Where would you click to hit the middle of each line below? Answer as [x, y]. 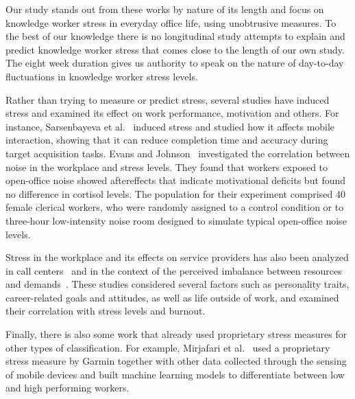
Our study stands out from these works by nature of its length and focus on [165, 9]
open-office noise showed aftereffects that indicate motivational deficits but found [176, 180]
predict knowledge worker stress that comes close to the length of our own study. [175, 49]
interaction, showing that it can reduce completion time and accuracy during [167, 140]
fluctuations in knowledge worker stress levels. [102, 76]
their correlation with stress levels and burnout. [106, 311]
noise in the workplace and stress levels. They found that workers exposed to [167, 167]
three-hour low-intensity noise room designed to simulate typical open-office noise [176, 220]
